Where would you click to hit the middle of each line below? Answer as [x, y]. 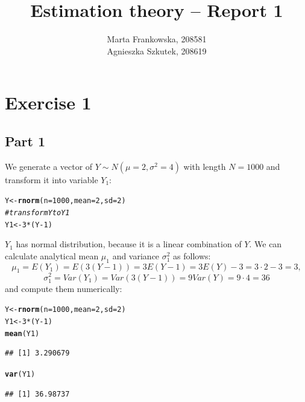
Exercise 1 [48, 102]
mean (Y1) [22, 333]
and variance [136, 255]
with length [205, 166]
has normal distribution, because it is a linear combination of [129, 244]
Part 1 [25, 141]
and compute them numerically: [64, 288]
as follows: [192, 255]
